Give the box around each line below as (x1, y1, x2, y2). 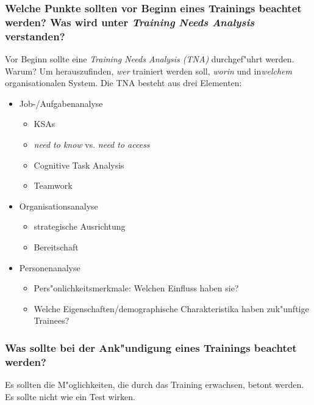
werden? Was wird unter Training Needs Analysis (5, 14, 255, 29)
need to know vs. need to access (34, 138, 150, 151)
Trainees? (34, 314, 70, 327)
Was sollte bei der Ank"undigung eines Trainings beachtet (5, 340, 297, 355)
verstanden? (5, 28, 65, 43)
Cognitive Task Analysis (34, 158, 124, 171)
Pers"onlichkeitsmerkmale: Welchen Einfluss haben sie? (34, 282, 239, 294)
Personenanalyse (19, 261, 80, 274)
